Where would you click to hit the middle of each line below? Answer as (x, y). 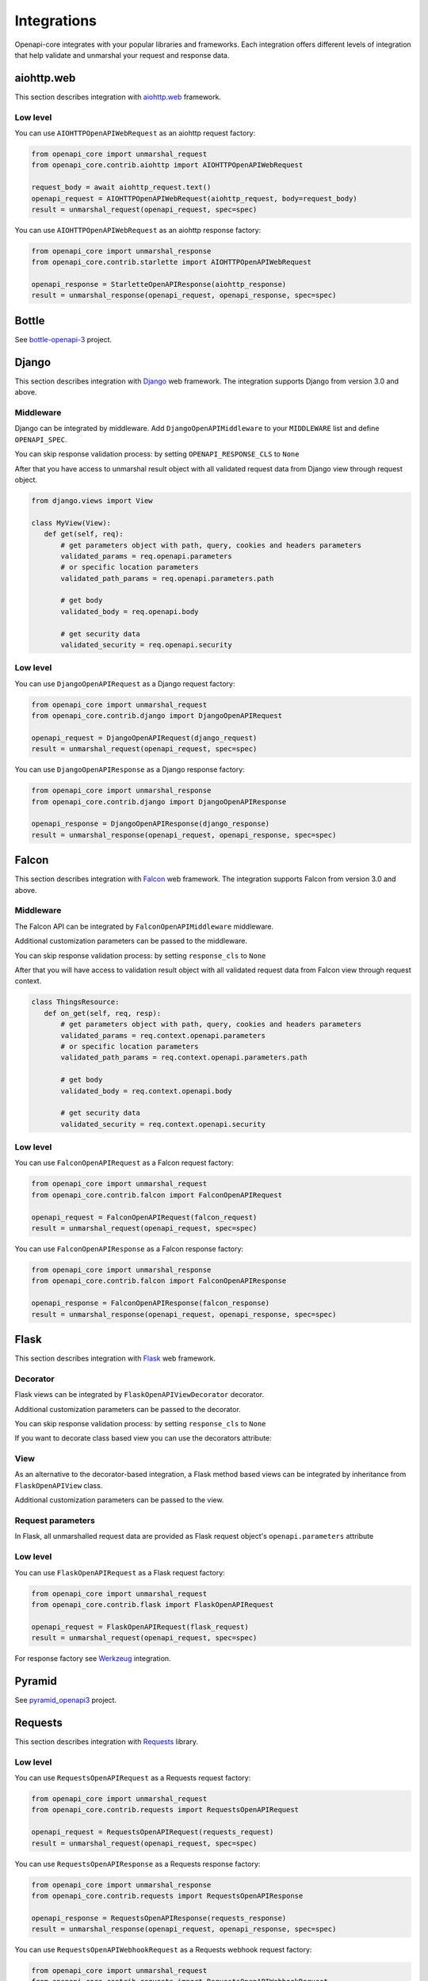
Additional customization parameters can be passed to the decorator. (128, 1409)
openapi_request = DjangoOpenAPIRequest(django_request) (144, 738)
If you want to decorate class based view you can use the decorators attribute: (143, 1438)
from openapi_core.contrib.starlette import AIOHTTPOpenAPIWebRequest (172, 262)
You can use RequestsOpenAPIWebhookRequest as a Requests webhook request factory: (163, 1950)
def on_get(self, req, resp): (103, 1013)
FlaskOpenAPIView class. (59, 1485)
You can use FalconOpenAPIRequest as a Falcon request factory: (124, 1163)
